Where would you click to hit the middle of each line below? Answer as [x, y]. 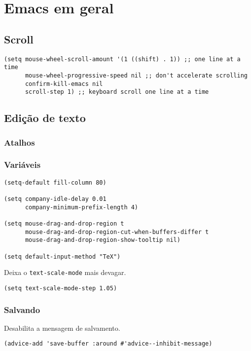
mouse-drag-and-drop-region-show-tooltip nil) [103, 240]
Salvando [22, 309]
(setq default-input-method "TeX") [62, 256]
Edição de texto [45, 118]
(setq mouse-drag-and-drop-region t [64, 223]
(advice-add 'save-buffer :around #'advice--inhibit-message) [108, 344]
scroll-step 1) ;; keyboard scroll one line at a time [117, 92]
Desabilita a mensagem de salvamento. [62, 328]
